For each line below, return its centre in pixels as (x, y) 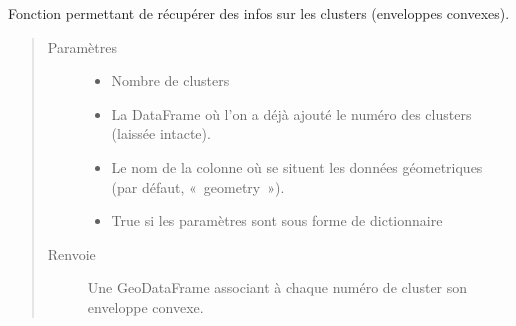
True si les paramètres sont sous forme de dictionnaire (277, 220)
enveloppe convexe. (145, 306)
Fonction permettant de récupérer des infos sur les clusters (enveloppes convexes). (259, 13)
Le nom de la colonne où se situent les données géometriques (297, 166)
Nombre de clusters (170, 80)
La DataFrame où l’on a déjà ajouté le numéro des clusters (291, 113)
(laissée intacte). (161, 133)
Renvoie (71, 253)
